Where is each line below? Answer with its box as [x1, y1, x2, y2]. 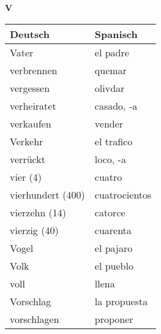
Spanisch [94, 26, 138, 41]
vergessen [10, 80, 50, 95]
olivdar [94, 80, 125, 95]
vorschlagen [10, 311, 59, 326]
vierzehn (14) [10, 205, 67, 219]
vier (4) [10, 169, 42, 184]
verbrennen [10, 63, 58, 77]
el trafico [94, 134, 133, 148]
